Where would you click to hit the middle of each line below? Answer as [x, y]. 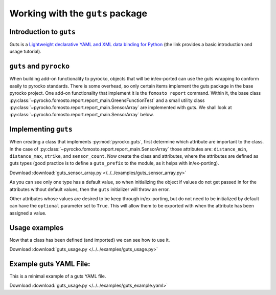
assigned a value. [28, 213]
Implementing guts [41, 129]
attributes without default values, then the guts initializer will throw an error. [90, 189]
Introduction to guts [43, 31]
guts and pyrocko [40, 66]
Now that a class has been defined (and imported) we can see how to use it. [90, 240]
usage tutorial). [26, 52]
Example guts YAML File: [50, 264]
